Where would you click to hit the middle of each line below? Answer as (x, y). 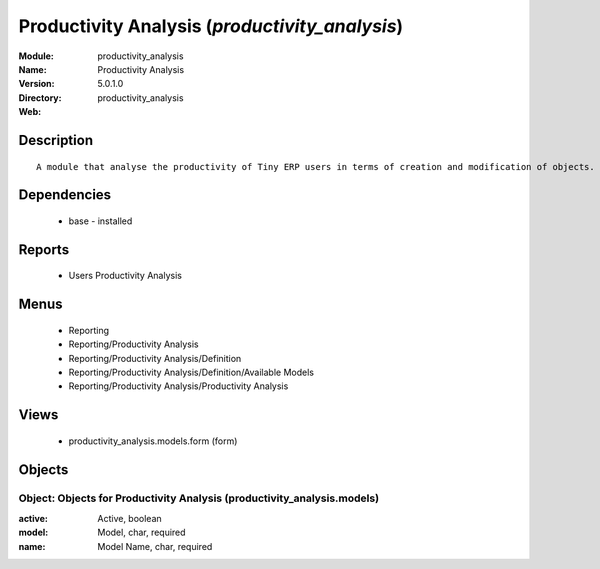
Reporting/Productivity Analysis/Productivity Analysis (178, 386)
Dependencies (65, 195)
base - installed (100, 221)
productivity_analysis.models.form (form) (153, 441)
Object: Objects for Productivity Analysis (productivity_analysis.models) (199, 498)
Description (56, 140)
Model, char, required (141, 532)
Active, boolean (129, 518)
